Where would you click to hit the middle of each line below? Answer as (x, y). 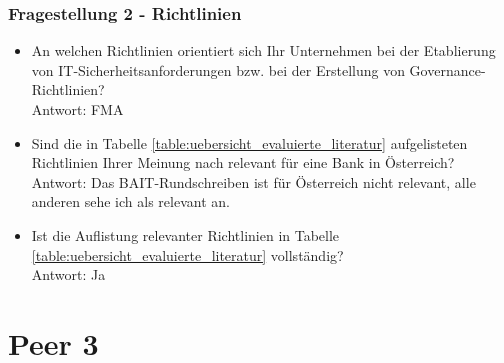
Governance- (447, 69)
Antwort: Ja (68, 274)
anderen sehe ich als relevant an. (130, 201)
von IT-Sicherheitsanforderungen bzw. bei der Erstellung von (218, 69)
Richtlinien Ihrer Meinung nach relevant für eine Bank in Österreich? (243, 162)
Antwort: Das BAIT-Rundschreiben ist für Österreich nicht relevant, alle (253, 181)
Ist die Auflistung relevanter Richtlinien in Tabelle (185, 234)
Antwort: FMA (77, 109)
